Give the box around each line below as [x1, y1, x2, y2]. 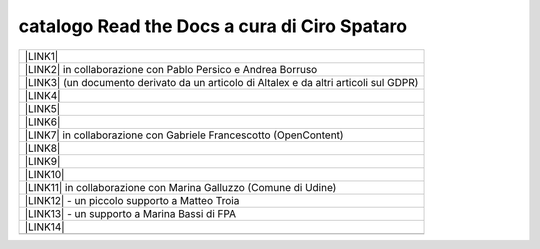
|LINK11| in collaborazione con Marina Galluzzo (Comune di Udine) [24, 180, 337, 194]
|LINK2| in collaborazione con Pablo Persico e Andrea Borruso [24, 62, 318, 76]
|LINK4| [24, 88, 61, 102]
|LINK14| [24, 220, 65, 234]
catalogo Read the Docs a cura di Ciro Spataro [18, 15, 408, 37]
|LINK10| [24, 167, 65, 181]
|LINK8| [24, 141, 61, 155]
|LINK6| [24, 115, 61, 129]
